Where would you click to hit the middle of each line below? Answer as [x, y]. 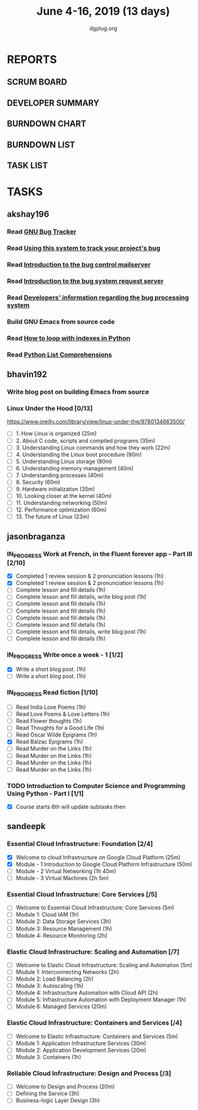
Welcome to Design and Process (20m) [65, 1087]
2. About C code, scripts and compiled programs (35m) [85, 440]
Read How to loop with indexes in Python [69, 338]
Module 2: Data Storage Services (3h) [64, 922]
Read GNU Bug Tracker [42, 232]
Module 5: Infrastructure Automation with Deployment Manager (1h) [101, 1000]
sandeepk [26, 826]
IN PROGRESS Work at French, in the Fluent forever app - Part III [100, 554]
